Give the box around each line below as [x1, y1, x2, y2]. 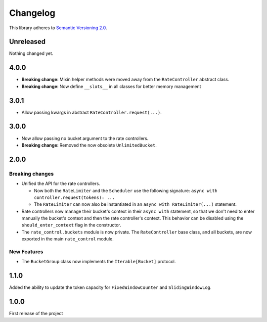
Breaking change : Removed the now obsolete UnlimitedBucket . [21, 142, 157, 148]
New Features [9, 248, 44, 255]
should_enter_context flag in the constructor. [21, 222, 121, 228]
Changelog [9, 7, 55, 18]
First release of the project [9, 311, 63, 317]
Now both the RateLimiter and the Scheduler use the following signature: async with [34, 187, 218, 193]
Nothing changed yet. [9, 50, 54, 56]
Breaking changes [9, 170, 54, 177]
